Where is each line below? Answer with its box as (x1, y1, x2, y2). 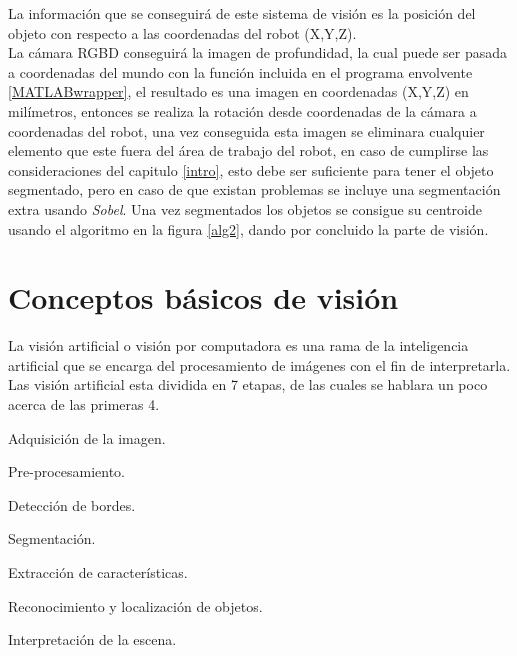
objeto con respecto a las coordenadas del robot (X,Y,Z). (8, 22, 357, 43)
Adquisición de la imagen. (8, 427, 166, 448)
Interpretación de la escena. (8, 629, 177, 650)
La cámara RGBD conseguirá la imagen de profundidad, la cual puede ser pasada (8, 42, 508, 63)
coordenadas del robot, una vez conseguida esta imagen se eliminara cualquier (8, 120, 485, 141)
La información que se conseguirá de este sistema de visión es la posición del (8, 3, 476, 23)
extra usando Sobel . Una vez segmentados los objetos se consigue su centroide (8, 198, 482, 219)
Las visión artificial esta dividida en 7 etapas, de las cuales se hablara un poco (8, 374, 488, 395)
